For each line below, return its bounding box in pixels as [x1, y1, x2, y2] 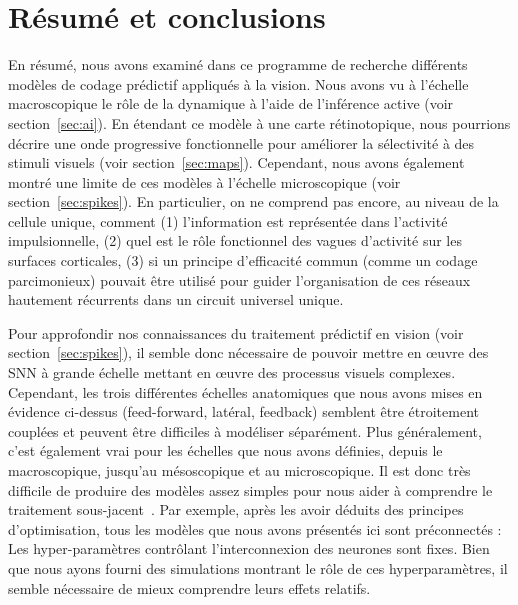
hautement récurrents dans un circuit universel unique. [8, 289, 344, 310]
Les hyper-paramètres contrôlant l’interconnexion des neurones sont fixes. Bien [8, 538, 490, 559]
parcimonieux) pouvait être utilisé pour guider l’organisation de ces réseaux [8, 269, 471, 290]
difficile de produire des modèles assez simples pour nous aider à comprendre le [8, 479, 493, 500]
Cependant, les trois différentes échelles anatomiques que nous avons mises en [8, 381, 483, 402]
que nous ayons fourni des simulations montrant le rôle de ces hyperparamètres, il [8, 557, 508, 578]
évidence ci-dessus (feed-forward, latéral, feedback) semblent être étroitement [8, 401, 480, 422]
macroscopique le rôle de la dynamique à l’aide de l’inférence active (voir [8, 93, 454, 114]
